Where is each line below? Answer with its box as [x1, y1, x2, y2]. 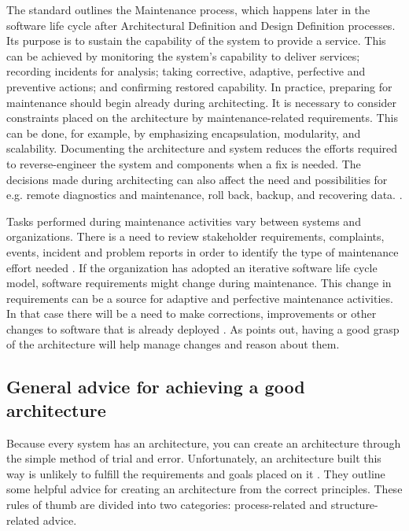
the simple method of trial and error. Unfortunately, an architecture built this [6, 450, 381, 466]
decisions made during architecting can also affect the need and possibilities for [6, 171, 388, 187]
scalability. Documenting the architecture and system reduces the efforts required [6, 140, 398, 157]
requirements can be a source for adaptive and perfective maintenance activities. [6, 289, 393, 306]
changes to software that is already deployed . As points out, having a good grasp [6, 320, 400, 337]
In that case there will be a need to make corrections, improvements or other [6, 305, 377, 322]
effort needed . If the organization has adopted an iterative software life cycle [6, 259, 378, 275]
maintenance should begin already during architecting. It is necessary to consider [6, 94, 397, 110]
